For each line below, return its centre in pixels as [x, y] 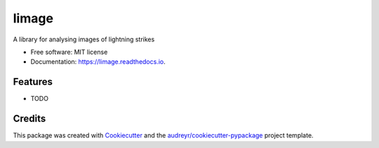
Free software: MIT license [69, 52]
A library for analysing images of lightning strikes [84, 39]
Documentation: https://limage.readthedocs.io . [98, 62]
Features [33, 82]
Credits [29, 119]
